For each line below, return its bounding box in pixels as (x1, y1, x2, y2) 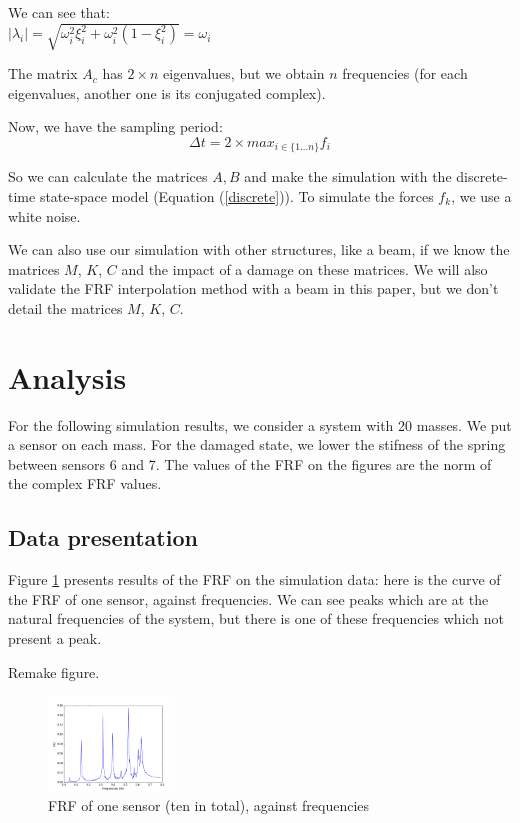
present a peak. (8, 628, 102, 649)
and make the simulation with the (244, 166, 452, 187)
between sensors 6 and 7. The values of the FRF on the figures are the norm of (8, 453, 492, 474)
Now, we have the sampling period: (8, 116, 223, 137)
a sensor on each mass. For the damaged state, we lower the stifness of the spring (8, 434, 506, 455)
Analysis (8, 356, 127, 397)
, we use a (451, 185, 512, 206)
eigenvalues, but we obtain (163, 63, 325, 84)
